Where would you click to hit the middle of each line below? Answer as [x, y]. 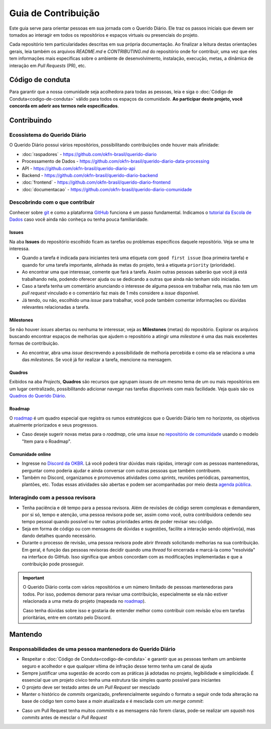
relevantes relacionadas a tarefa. [56, 307]
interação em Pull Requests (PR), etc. [48, 65]
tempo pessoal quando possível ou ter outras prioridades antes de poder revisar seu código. [117, 522]
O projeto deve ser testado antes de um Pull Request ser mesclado [91, 687]
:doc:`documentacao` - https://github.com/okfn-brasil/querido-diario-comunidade [107, 189]
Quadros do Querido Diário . [38, 396]
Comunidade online [30, 454]
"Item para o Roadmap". [46, 441]
